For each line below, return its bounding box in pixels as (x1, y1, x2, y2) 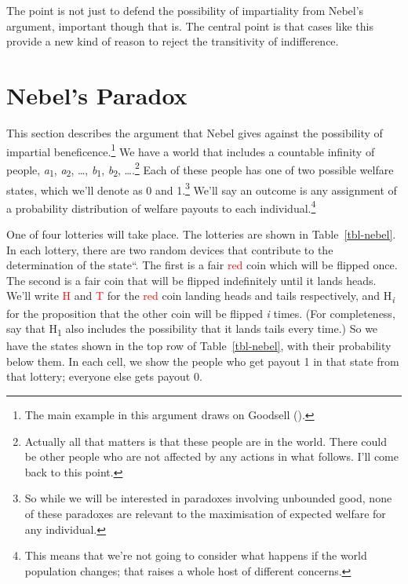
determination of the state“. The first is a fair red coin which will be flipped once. (6, 257, 398, 273)
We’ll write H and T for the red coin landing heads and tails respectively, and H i (6, 287, 395, 306)
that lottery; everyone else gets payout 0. (6, 368, 202, 385)
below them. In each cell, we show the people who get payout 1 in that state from (6, 352, 399, 369)
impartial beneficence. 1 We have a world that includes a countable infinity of (6, 141, 375, 159)
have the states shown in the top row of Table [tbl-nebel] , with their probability (6, 338, 392, 354)
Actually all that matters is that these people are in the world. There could (24, 433, 387, 449)
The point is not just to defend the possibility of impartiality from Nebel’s (6, 2, 364, 18)
